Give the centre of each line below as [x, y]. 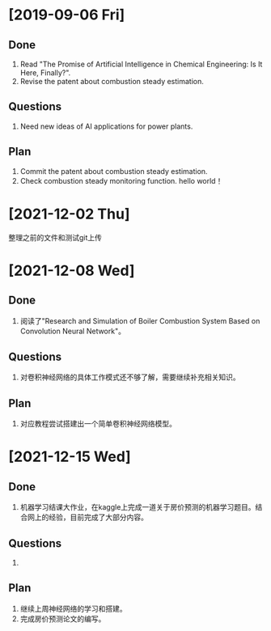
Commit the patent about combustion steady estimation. [114, 171]
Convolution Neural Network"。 [72, 331]
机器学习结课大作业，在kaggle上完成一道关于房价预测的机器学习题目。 [138, 507]
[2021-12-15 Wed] [70, 457]
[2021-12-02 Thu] [69, 214]
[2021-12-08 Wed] [72, 271]
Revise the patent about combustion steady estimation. [112, 81]
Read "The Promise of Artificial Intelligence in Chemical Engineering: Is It [141, 64]
